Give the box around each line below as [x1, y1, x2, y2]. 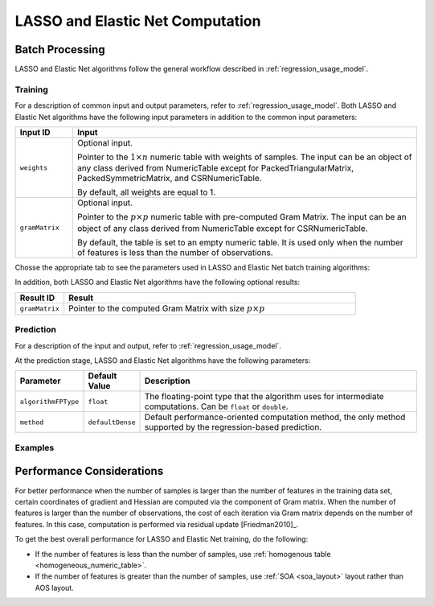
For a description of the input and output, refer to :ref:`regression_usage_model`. [14, 340, 281, 350]
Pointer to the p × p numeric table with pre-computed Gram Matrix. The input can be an [76, 212, 407, 223]
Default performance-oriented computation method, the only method [145, 411, 406, 423]
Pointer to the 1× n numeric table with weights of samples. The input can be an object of [76, 151, 412, 163]
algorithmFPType [19, 397, 80, 406]
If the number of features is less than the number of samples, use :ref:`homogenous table [35, 549, 331, 559]
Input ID [19, 126, 51, 138]
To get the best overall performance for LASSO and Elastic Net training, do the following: [14, 534, 309, 544]
